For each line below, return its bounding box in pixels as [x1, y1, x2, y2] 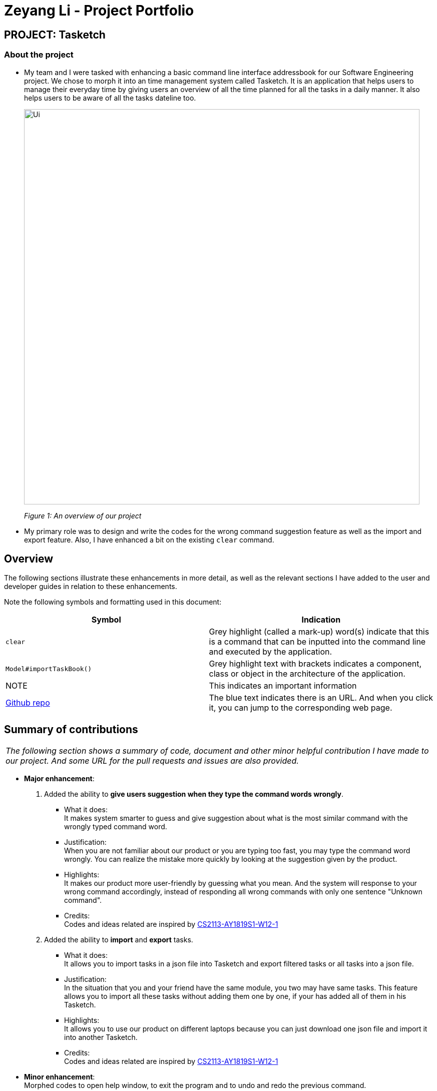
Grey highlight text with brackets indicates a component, [209, 659, 422, 669]
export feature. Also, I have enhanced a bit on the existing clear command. [24, 535, 274, 544]
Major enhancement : [24, 774, 95, 783]
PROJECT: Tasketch [4, 28, 106, 41]
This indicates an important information [209, 681, 357, 691]
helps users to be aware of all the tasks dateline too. [24, 93, 196, 102]
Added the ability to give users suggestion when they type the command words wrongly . [44, 790, 344, 799]
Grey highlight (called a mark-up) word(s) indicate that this [209, 627, 429, 637]
